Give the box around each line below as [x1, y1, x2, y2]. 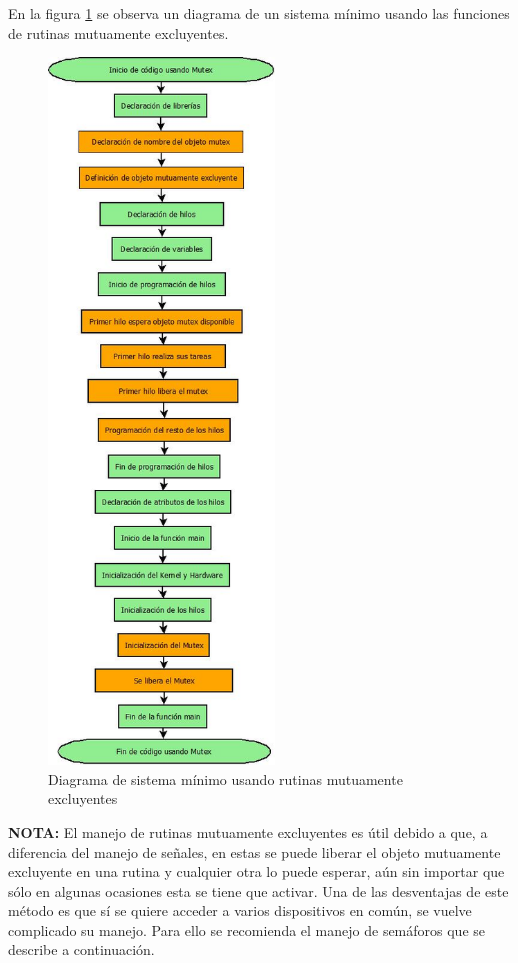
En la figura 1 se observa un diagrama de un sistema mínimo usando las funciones [8, 3, 510, 23]
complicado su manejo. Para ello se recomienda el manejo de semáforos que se [8, 919, 486, 940]
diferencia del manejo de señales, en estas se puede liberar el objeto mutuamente [8, 841, 501, 862]
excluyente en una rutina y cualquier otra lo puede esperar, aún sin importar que [8, 861, 505, 882]
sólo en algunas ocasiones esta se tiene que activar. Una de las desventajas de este [8, 880, 509, 901]
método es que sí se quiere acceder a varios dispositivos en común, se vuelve [8, 900, 472, 921]
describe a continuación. [8, 939, 155, 960]
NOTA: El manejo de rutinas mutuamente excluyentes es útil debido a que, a [8, 821, 488, 842]
